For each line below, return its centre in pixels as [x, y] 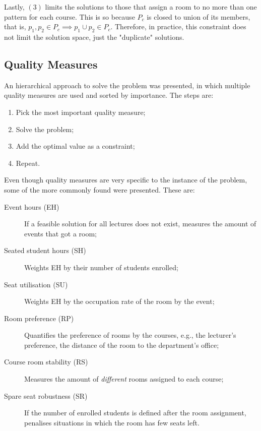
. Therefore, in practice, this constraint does [178, 26]
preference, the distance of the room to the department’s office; [122, 345]
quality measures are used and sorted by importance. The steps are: [109, 95]
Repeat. [28, 163]
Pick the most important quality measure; [81, 112]
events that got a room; [60, 233]
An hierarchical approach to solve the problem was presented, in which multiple [127, 85]
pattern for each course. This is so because [70, 16]
